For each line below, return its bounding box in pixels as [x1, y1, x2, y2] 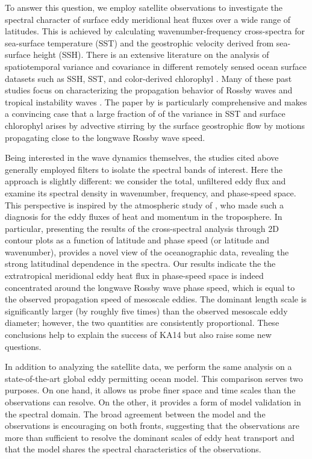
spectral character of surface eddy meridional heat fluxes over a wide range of [5, 13, 291, 25]
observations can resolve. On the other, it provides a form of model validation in [5, 396, 301, 408]
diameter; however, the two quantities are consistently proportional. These [5, 316, 279, 329]
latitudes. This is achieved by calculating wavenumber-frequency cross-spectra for [5, 25, 305, 37]
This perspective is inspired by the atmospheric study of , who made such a [5, 198, 284, 211]
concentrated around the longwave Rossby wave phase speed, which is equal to [5, 281, 295, 293]
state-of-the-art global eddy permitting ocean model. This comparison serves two [5, 372, 303, 384]
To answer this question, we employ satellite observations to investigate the [5, 1, 283, 13]
